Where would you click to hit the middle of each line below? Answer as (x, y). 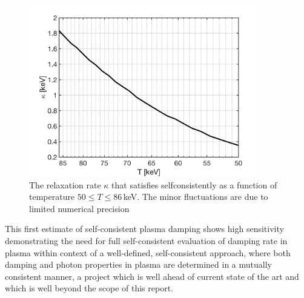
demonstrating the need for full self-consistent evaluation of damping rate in (146, 241)
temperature (52, 197)
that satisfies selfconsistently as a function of (194, 184)
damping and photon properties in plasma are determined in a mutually (138, 264)
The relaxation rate (65, 184)
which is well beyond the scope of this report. (89, 288)
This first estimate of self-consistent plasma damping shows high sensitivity (144, 229)
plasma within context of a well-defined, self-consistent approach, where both (148, 252)
